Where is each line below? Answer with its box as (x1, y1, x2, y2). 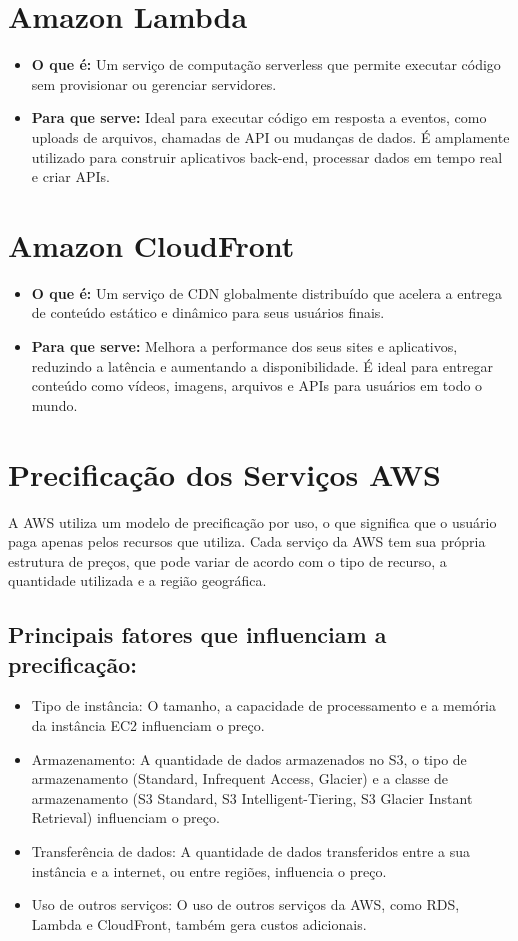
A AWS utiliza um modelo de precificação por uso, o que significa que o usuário (8, 511, 497, 532)
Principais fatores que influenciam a (8, 619, 387, 650)
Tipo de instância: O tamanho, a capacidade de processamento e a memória (31, 695, 497, 716)
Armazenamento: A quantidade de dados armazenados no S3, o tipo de (31, 748, 467, 769)
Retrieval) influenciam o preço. (31, 807, 220, 828)
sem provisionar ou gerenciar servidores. (31, 73, 277, 94)
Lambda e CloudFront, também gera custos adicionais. (31, 913, 367, 934)
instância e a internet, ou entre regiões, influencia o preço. (31, 860, 387, 881)
